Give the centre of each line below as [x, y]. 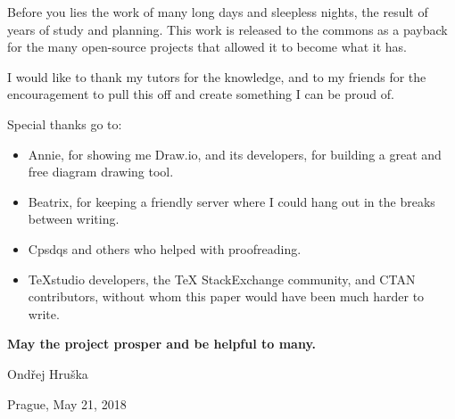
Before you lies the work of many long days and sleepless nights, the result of [218, 12]
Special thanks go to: [65, 123]
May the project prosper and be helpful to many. [162, 344]
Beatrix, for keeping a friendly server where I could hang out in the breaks [232, 201]
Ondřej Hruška [48, 373]
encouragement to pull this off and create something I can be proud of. [201, 94]
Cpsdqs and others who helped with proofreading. [165, 248]
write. [44, 313]
